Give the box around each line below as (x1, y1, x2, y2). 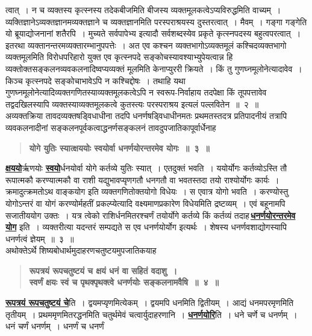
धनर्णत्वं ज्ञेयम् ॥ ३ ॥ (5, 232, 74, 245)
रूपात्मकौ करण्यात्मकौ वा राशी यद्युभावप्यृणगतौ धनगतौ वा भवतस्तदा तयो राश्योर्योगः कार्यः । (5, 173, 279, 186)
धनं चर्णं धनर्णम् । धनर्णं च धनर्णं (5, 320, 104, 332)
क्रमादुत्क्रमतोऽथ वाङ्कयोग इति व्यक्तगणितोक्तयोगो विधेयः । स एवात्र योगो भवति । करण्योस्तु (5, 185, 289, 198)
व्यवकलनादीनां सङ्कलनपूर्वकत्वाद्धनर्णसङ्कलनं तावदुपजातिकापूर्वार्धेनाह (5, 121, 216, 133)
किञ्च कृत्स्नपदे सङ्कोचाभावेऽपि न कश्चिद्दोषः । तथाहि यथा (5, 74, 186, 87)
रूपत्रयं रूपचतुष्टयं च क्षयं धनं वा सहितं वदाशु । (29, 264, 178, 276)
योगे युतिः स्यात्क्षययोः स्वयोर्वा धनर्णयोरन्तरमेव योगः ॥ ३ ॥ (29, 141, 210, 154)
